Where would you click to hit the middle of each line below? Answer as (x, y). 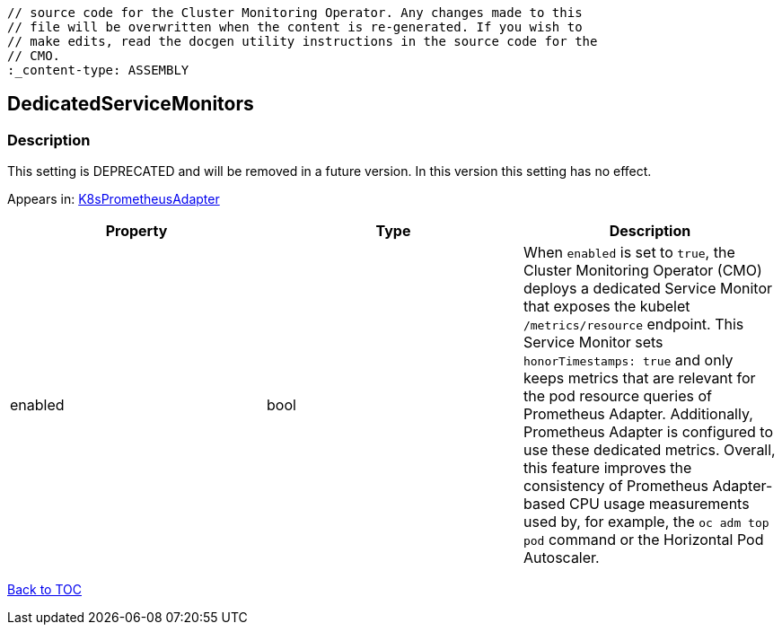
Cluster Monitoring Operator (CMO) (642, 271)
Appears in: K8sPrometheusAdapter (114, 199)
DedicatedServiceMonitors (131, 104)
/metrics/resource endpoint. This (633, 325)
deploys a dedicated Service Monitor (648, 289)
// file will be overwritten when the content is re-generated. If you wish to (295, 27)
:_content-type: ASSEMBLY (98, 70)
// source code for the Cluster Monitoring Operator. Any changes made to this (295, 13)
